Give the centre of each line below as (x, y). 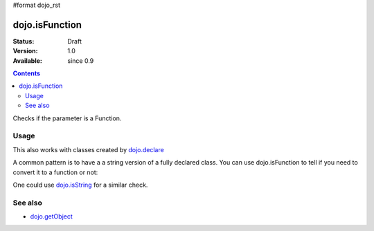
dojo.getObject (51, 216)
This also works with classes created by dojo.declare (88, 149)
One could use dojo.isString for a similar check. (80, 185)
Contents (27, 73)
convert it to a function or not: (55, 172)
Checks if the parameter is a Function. (67, 118)
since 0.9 (81, 61)
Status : (24, 41)
